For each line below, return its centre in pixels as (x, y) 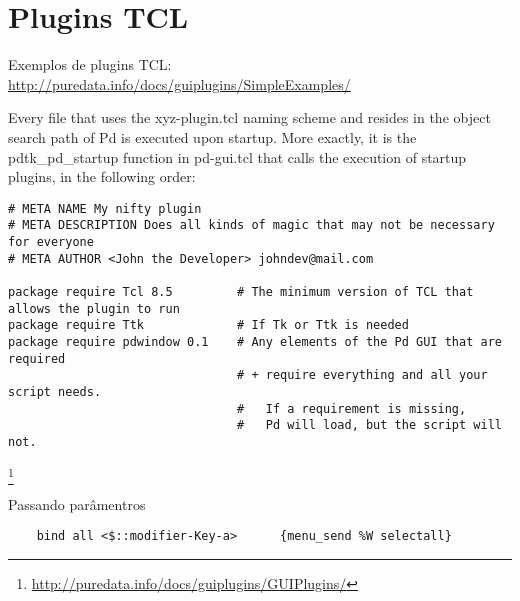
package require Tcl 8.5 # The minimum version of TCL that (241, 291)
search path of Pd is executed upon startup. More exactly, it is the (212, 136)
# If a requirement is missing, (352, 408)
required (37, 358)
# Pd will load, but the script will (369, 425)
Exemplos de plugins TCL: (90, 64)
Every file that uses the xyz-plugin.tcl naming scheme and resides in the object (249, 117)
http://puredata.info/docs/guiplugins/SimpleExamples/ (179, 83)
